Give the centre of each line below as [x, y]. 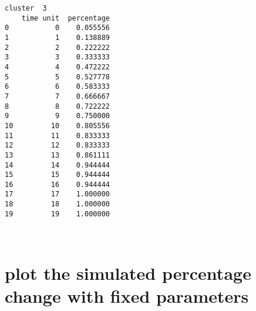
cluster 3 [26, 8]
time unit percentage [65, 18]
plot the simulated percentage [128, 273]
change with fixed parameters [127, 296]
